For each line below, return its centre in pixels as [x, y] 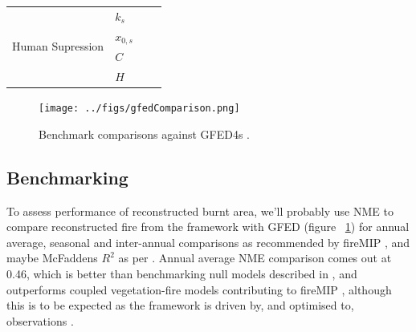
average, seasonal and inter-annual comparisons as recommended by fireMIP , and [208, 242]
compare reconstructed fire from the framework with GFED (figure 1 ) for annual [208, 227]
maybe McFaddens [52, 258]
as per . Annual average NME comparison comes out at [255, 258]
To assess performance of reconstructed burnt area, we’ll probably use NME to [200, 211]
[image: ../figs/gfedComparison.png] [139, 109]
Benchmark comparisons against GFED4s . [144, 134]
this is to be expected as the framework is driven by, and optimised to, [180, 305]
